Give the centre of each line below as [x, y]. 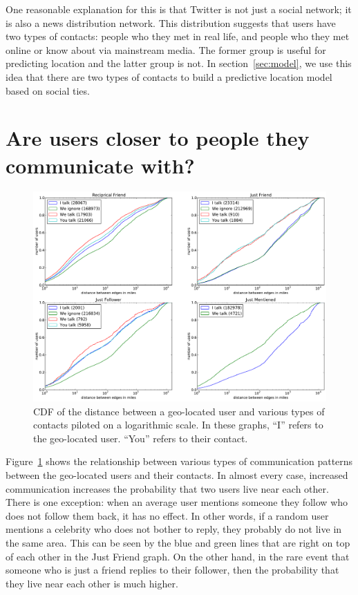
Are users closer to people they [158, 138]
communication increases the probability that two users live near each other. [167, 488]
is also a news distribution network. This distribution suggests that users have [171, 22]
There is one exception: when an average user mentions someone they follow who [177, 502]
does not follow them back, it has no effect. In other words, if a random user [167, 515]
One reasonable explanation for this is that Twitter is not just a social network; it [179, 9]
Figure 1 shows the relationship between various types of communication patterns [179, 461]
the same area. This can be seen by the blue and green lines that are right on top [178, 542]
